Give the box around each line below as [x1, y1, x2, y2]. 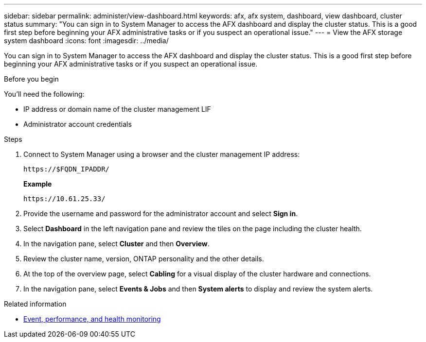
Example [23, 180, 52, 188]
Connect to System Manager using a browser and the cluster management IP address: [23, 150, 300, 158]
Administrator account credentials [23, 120, 132, 128]
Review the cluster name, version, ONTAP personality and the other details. [23, 255, 264, 263]
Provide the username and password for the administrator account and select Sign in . [23, 209, 298, 218]
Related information [4, 300, 67, 308]
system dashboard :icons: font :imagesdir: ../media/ [4, 36, 169, 45]
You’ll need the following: [4, 90, 85, 98]
